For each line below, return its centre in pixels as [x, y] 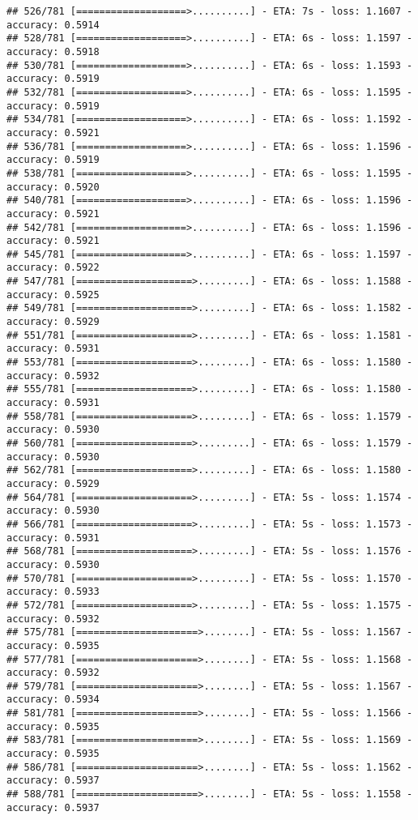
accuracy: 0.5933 [53, 592]
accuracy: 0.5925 [53, 295]
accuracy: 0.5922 [53, 268]
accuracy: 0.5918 [53, 51]
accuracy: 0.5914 [53, 25]
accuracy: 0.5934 [53, 700]
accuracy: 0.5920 [53, 187]
